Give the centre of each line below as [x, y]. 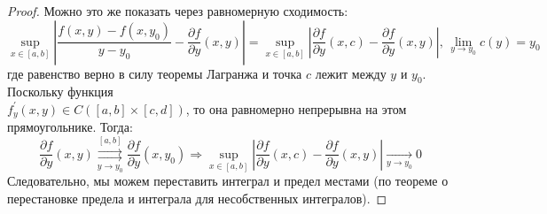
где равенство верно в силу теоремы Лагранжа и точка [155, 73]
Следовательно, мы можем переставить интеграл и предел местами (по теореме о [228, 181]
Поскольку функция [60, 92]
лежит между [351, 73]
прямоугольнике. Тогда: [70, 127]
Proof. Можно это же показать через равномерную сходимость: [178, 11]
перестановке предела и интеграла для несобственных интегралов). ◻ [197, 198]
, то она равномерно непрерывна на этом [296, 108]
